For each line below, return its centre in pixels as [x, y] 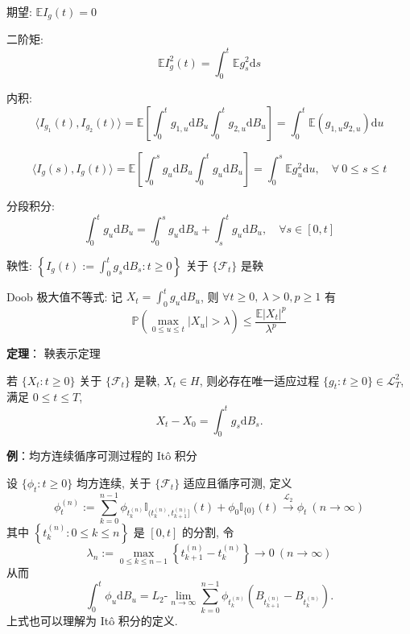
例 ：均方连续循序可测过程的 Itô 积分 [102, 456]
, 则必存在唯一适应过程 [259, 380]
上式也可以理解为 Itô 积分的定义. [92, 620]
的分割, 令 [208, 531]
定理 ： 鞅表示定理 [54, 353]
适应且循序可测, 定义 [238, 482]
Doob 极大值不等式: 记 [65, 296]
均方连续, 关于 [114, 482]
